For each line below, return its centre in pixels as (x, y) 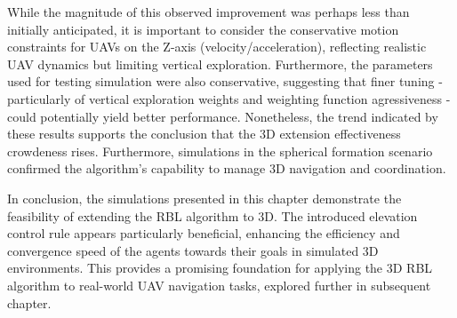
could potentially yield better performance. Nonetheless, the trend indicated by (223, 116)
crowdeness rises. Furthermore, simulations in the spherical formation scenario (220, 151)
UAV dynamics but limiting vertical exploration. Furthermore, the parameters (220, 64)
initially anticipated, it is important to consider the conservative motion (203, 29)
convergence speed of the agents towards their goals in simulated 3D (193, 250)
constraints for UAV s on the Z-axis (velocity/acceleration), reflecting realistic (217, 47)
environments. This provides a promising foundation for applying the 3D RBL (220, 268)
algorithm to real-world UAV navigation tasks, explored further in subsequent (219, 285)
